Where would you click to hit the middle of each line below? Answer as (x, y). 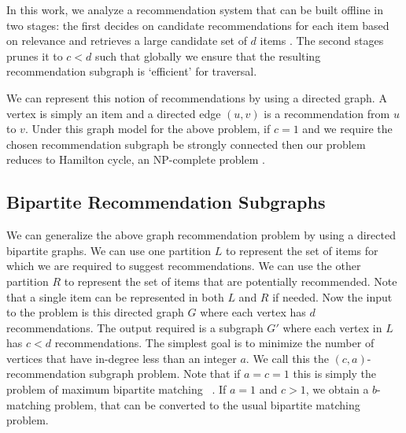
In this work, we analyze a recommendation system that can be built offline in (195, 9)
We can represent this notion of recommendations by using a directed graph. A (197, 97)
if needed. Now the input (332, 296)
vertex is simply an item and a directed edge (114, 113)
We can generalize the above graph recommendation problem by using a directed (201, 235)
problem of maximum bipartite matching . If (116, 389)
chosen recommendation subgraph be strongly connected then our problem (186, 144)
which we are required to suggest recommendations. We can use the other (184, 266)
